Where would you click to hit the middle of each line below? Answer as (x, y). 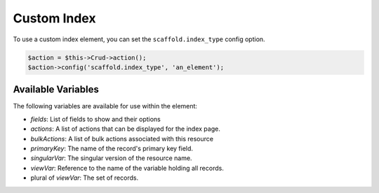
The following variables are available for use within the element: (105, 106)
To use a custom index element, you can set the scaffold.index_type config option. (139, 39)
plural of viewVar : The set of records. (85, 178)
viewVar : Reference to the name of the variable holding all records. (127, 168)
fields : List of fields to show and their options (96, 119)
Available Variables (56, 90)
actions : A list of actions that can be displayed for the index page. (125, 129)
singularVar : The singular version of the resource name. (111, 158)
